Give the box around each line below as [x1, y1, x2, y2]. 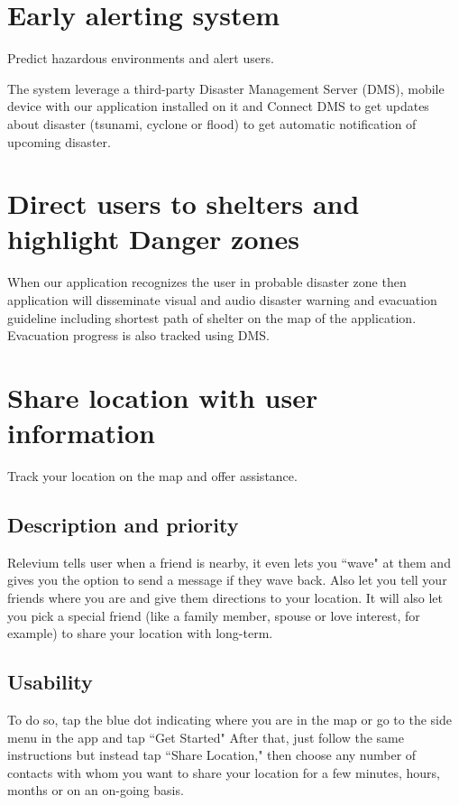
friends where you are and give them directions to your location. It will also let [7, 588, 444, 607]
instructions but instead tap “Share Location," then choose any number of [7, 745, 417, 764]
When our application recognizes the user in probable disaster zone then [7, 273, 407, 291]
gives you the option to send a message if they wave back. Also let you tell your [7, 570, 447, 589]
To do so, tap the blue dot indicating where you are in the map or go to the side [7, 710, 452, 729]
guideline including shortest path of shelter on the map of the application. [7, 308, 417, 327]
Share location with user [7, 378, 318, 415]
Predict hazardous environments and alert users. [7, 49, 274, 68]
